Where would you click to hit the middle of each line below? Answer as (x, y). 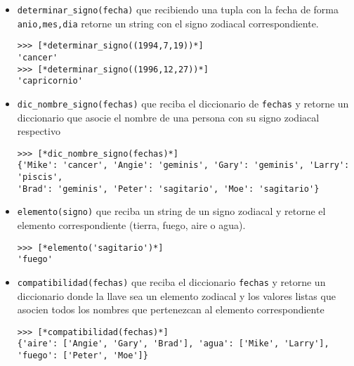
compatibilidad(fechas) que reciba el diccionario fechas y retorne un (171, 281)
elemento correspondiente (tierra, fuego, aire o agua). (131, 225)
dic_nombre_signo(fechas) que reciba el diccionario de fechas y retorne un (183, 103)
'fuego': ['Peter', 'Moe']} (83, 356)
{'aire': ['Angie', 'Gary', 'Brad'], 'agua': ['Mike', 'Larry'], (173, 344)
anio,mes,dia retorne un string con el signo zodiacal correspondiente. (168, 23)
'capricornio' (50, 81)
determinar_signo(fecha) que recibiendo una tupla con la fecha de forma (178, 9)
